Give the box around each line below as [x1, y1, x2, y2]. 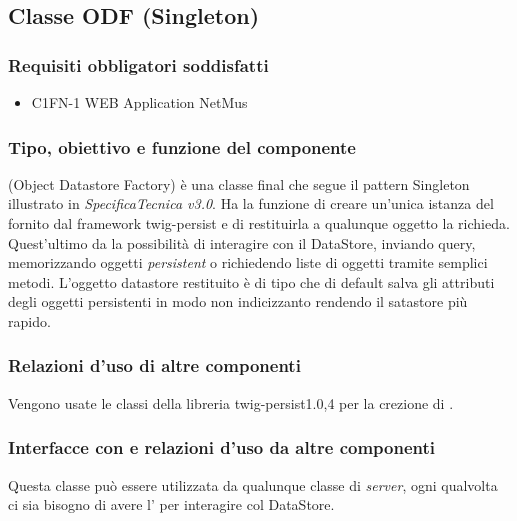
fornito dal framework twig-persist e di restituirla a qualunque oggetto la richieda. [8, 213, 510, 233]
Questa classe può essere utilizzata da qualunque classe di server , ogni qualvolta [8, 474, 498, 495]
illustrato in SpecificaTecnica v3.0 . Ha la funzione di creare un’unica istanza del [8, 193, 494, 214]
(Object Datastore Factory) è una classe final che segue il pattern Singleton [8, 173, 470, 194]
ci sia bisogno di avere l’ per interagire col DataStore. [8, 494, 335, 515]
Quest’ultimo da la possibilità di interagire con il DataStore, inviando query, [8, 232, 476, 253]
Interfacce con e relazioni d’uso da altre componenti [8, 435, 436, 460]
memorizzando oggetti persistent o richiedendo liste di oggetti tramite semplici [8, 252, 488, 273]
